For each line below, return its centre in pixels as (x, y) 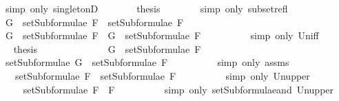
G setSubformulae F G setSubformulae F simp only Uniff (162, 35)
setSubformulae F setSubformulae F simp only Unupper (162, 75)
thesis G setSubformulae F (107, 48)
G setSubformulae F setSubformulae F (94, 22)
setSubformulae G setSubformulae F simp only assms (147, 62)
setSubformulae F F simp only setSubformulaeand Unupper (178, 89)
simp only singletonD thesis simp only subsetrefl (146, 8)
